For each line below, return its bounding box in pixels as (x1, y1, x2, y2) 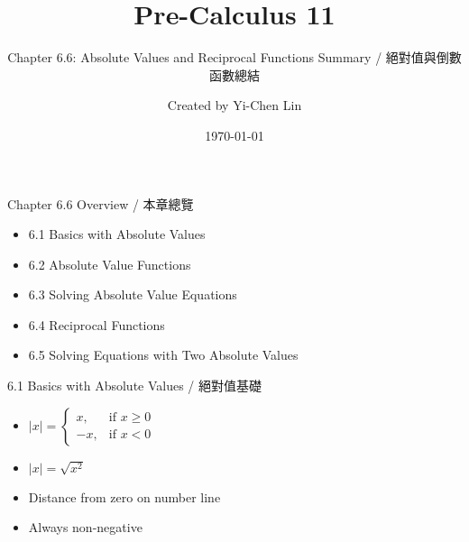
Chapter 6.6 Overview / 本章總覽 (7, 194, 194, 213)
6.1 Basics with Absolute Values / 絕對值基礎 (7, 376, 262, 395)
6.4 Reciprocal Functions (28, 315, 165, 334)
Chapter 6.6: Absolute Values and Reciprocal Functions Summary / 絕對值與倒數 (7, 48, 462, 67)
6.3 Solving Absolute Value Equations (28, 285, 237, 304)
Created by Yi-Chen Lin (167, 96, 302, 115)
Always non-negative (28, 518, 143, 537)
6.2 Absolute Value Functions (28, 254, 191, 273)
